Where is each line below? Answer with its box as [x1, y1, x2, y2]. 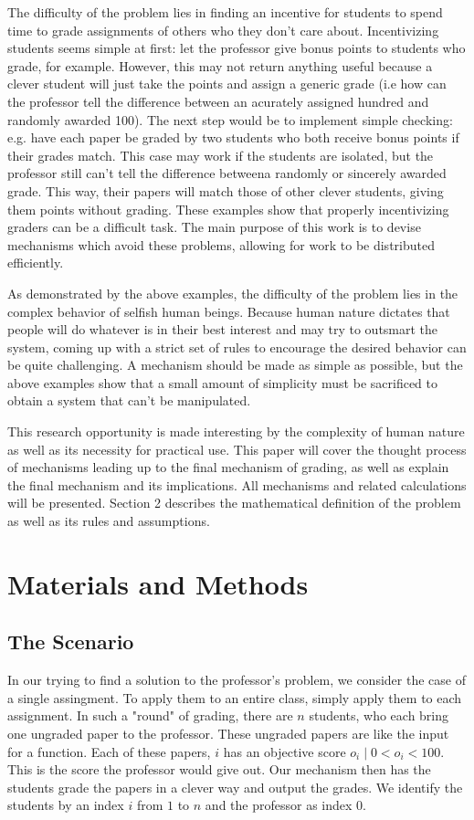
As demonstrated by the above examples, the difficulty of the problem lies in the [7, 283, 458, 302]
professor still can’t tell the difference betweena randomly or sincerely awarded [7, 163, 447, 183]
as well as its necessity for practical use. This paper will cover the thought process [7, 439, 467, 458]
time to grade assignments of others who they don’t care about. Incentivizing [7, 20, 439, 39]
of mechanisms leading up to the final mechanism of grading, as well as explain [7, 457, 449, 477]
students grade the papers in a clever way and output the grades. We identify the [7, 777, 463, 796]
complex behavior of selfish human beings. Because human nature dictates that [7, 301, 450, 321]
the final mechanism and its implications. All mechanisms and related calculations [7, 475, 467, 494]
